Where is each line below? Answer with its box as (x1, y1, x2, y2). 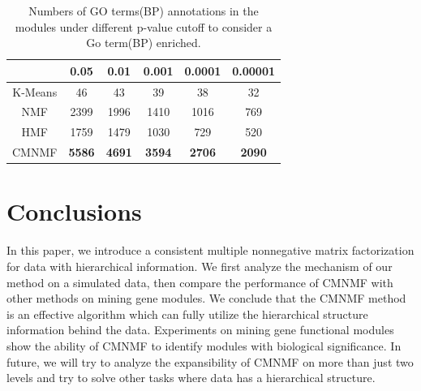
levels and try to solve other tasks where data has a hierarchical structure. (6, 369, 376, 386)
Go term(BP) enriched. (86, 34, 201, 51)
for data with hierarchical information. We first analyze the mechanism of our (6, 257, 393, 274)
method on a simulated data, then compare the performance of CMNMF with (6, 273, 393, 290)
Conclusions (6, 195, 142, 228)
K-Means (12, 83, 58, 100)
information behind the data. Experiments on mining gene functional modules (6, 321, 394, 338)
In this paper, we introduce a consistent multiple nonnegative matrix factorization (6, 242, 415, 259)
